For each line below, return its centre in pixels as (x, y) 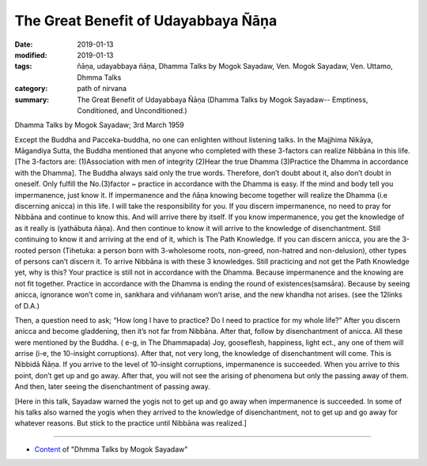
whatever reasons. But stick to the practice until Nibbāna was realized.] (130, 423)
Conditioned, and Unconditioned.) (132, 110)
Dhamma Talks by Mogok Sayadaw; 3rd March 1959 (100, 125)
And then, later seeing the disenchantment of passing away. (112, 387)
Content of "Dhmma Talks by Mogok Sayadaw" (111, 449)
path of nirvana (102, 89)
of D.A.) (27, 305)
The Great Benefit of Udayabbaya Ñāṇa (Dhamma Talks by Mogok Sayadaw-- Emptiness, (223, 100)
